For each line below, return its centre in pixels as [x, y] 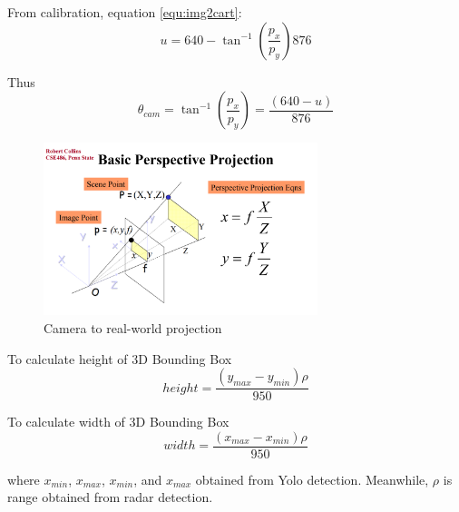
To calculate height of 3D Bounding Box [120, 358]
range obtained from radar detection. [110, 497]
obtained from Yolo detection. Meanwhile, [312, 479]
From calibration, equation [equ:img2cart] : [125, 12]
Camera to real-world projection [133, 327]
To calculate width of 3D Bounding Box [118, 422]
